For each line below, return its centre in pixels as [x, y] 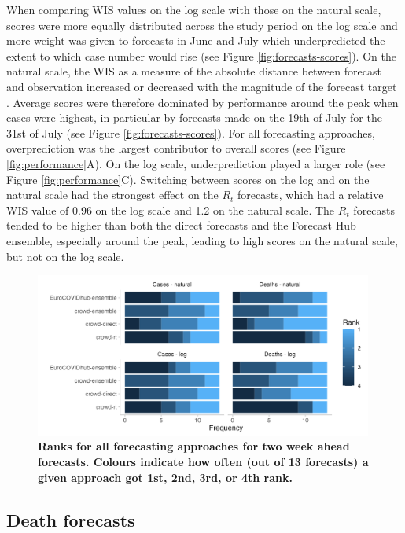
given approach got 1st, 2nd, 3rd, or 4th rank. [165, 477]
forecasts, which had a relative [311, 195]
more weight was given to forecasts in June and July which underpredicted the [196, 40]
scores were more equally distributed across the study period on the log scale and [202, 25]
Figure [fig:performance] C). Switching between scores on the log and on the [188, 179]
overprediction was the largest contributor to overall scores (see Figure [176, 148]
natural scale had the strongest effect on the [112, 195]
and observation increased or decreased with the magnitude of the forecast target [202, 86]
